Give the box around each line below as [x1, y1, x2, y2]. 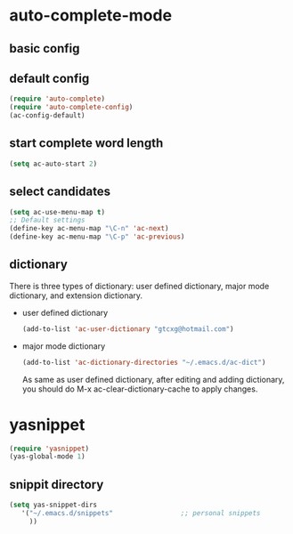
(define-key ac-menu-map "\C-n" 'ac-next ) [9, 224, 169, 233]
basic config [9, 41, 80, 56]
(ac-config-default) [9, 111, 86, 120]
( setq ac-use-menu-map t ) [9, 207, 105, 216]
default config [9, 70, 90, 85]
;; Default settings [9, 215, 86, 225]
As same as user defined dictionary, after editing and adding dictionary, [21, 374, 285, 384]
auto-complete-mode [9, 5, 172, 26]
